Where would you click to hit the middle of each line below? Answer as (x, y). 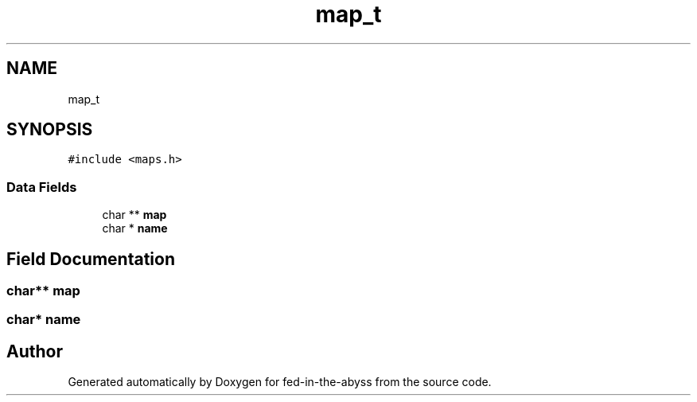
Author (35, 351)
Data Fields (42, 187)
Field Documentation (91, 259)
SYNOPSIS (50, 130)
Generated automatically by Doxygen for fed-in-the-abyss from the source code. (280, 382)
